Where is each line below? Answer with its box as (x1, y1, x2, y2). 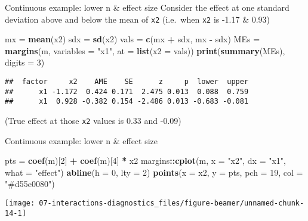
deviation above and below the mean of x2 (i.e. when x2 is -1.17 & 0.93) (5, 13, 270, 25)
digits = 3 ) (5, 56, 45, 69)
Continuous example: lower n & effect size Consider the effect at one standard (5, 1, 289, 13)
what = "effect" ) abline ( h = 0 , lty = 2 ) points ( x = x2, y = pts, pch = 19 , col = (5, 166, 303, 178)
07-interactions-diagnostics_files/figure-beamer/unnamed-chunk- (39, 199, 304, 208)
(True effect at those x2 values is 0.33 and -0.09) (5, 114, 181, 126)
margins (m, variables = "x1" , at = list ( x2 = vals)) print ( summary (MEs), (5, 44, 285, 57)
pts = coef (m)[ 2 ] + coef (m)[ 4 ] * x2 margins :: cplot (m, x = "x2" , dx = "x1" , (5, 154, 286, 167)
